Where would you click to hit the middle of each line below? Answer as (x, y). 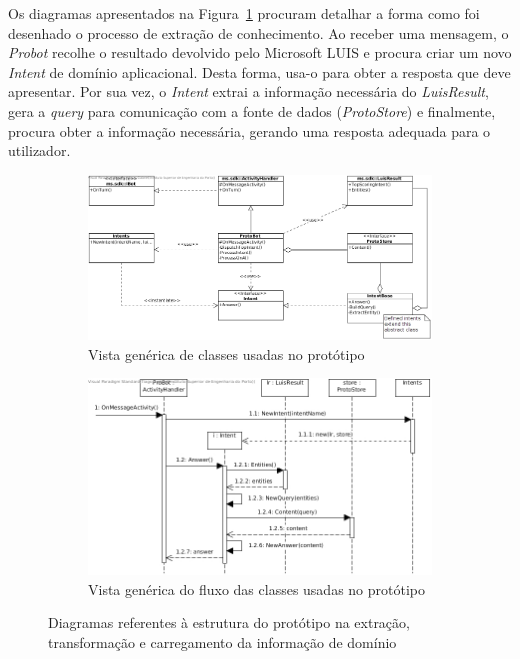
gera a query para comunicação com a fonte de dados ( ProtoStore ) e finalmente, (252, 110)
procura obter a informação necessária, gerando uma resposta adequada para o (249, 130)
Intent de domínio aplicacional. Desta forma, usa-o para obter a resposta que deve (259, 71)
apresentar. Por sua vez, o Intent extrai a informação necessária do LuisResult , (248, 91)
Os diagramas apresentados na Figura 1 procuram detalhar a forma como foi (244, 13)
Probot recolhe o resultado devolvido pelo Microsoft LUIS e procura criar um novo (260, 52)
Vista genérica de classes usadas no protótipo (226, 353)
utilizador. (39, 150)
